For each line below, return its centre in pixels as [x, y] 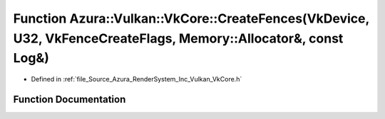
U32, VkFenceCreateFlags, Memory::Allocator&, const [178, 38]
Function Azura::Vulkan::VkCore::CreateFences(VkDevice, [191, 18]
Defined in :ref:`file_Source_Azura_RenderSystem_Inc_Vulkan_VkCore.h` [137, 79]
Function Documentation [70, 99]
